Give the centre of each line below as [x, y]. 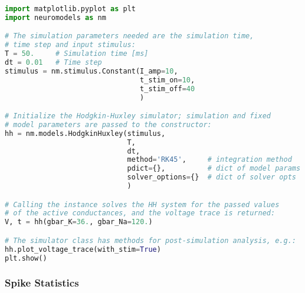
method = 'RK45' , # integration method [209, 160]
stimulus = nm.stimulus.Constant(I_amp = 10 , [91, 71]
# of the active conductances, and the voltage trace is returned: [140, 213]
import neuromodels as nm [55, 17]
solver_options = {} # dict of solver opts [211, 177]
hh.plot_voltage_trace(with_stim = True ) [83, 249]
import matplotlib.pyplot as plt [70, 9]
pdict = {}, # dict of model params [214, 169]
